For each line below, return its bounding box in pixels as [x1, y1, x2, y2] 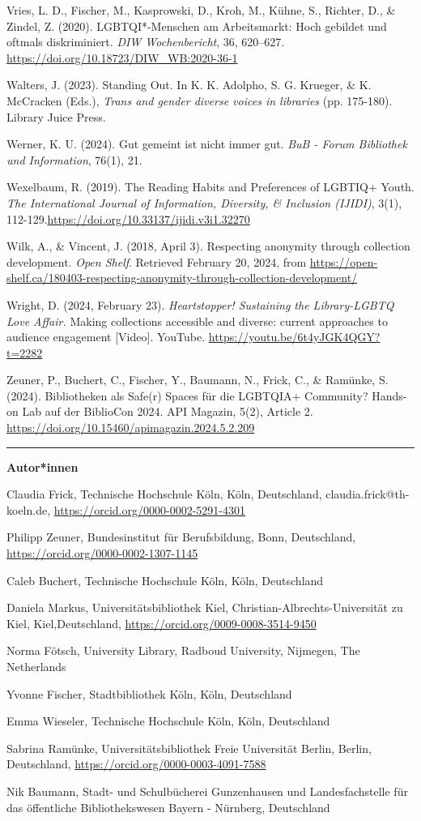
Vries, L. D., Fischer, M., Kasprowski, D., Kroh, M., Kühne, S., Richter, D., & [6, 2, 396, 18]
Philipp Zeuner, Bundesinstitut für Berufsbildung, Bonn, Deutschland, [6, 528, 356, 545]
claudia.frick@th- [325, 485, 410, 502]
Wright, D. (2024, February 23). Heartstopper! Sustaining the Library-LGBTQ [6, 296, 394, 313]
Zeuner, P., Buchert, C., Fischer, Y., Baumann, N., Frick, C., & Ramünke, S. [6, 371, 389, 388]
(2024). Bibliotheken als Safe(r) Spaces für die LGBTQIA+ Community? [6, 387, 368, 404]
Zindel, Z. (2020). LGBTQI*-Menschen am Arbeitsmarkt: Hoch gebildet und [6, 17, 387, 34]
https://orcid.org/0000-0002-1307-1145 [6, 545, 198, 562]
